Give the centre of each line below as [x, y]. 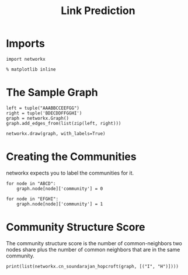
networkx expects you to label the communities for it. [70, 173]
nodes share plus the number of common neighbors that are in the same [93, 249]
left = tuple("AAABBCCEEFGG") [43, 108]
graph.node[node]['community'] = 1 [60, 204]
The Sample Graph [52, 93]
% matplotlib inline [31, 69]
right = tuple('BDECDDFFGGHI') [44, 113]
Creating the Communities [71, 157]
